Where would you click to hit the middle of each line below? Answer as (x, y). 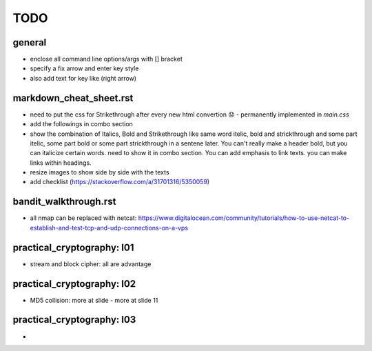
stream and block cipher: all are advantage (91, 264)
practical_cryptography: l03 (74, 320)
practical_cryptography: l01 (73, 247)
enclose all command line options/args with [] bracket (106, 59)
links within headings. (61, 163)
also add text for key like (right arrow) (83, 78)
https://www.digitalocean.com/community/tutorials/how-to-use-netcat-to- (244, 218)
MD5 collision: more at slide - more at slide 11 (94, 300)
